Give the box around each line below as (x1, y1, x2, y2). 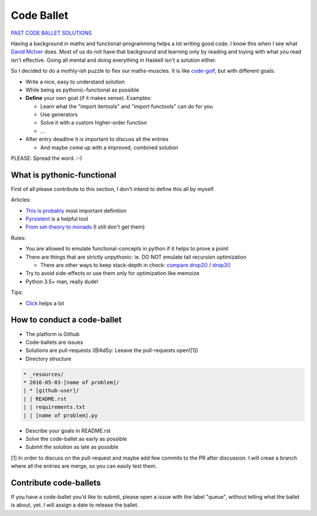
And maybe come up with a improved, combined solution (40, 144, 178, 151)
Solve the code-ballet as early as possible (25, 435, 127, 442)
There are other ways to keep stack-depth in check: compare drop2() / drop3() (40, 262, 231, 269)
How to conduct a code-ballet (11, 315, 122, 325)
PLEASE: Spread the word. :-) (11, 155, 82, 162)
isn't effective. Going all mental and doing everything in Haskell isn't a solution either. (11, 56, 217, 63)
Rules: (11, 234, 26, 241)
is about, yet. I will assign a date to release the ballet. (11, 501, 139, 508)
